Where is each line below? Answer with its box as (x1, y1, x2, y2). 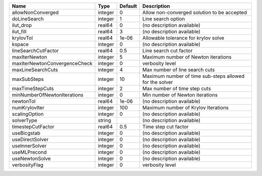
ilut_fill (12, 28, 27, 35)
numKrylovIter (12, 104, 45, 111)
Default (119, 3, 137, 9)
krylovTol (12, 34, 33, 41)
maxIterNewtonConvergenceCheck (12, 60, 93, 66)
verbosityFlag (12, 161, 44, 168)
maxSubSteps (12, 76, 44, 82)
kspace (12, 41, 29, 48)
